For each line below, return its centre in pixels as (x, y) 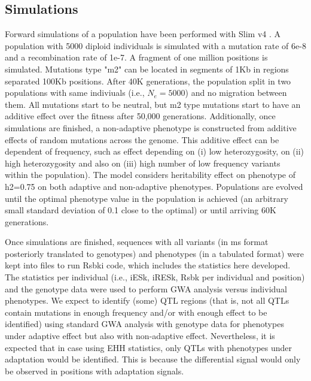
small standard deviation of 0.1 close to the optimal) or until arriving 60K (141, 210)
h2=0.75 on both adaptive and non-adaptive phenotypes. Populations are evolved (154, 186)
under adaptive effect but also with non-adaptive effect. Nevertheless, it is (140, 336)
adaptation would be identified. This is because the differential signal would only (153, 359)
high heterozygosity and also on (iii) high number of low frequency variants (143, 163)
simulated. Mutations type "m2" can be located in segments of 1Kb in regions (147, 69)
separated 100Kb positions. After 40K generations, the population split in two (148, 81)
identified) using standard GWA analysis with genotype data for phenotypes (144, 324)
